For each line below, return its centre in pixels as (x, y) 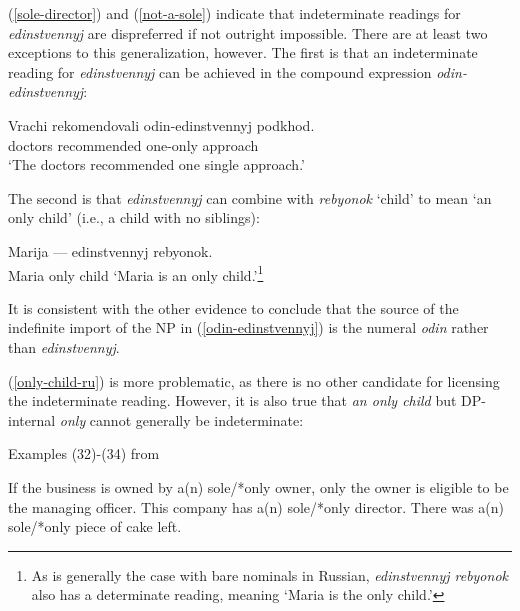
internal (32, 419)
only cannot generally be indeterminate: (181, 419)
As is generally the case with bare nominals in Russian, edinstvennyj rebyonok (269, 574)
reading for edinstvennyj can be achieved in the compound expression (220, 71)
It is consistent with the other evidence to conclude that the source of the (233, 307)
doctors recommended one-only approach (133, 144)
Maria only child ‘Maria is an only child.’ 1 (136, 273)
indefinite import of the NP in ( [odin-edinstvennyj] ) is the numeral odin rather (248, 327)
